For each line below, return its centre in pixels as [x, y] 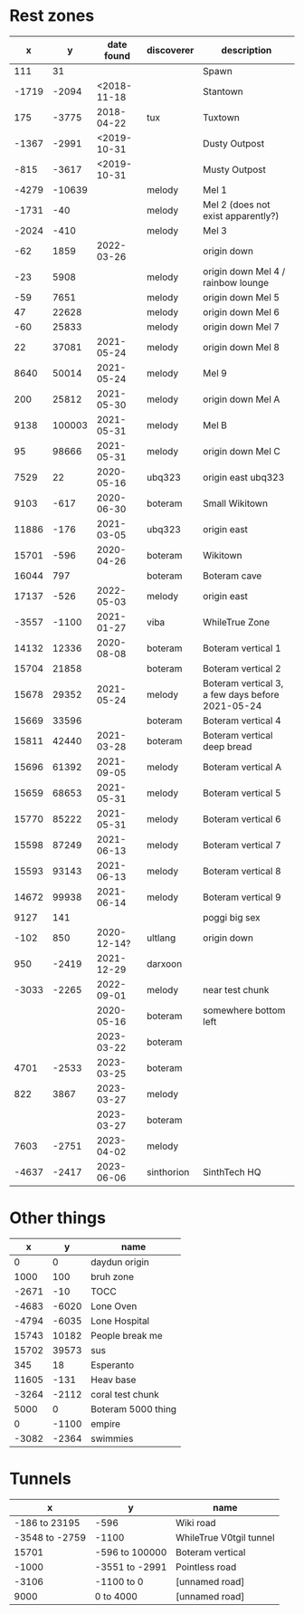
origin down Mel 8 [242, 347]
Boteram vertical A [242, 767]
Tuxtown [221, 117]
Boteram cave [233, 576]
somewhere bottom [244, 1010]
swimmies [112, 1438]
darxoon [164, 963]
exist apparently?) [241, 215]
